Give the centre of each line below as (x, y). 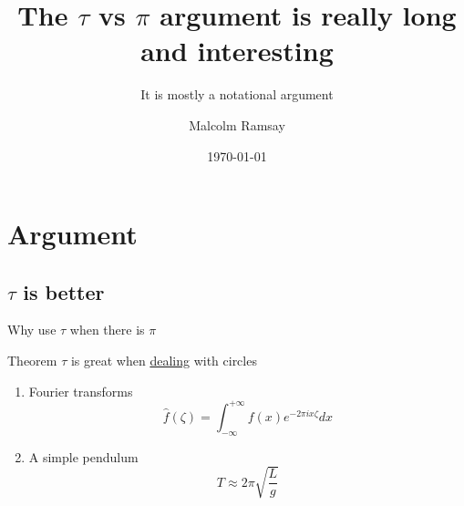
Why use (32, 330)
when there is (107, 330)
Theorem (32, 361)
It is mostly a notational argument (237, 94)
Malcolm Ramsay (237, 124)
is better (64, 291)
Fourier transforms (81, 391)
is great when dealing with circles (164, 361)
